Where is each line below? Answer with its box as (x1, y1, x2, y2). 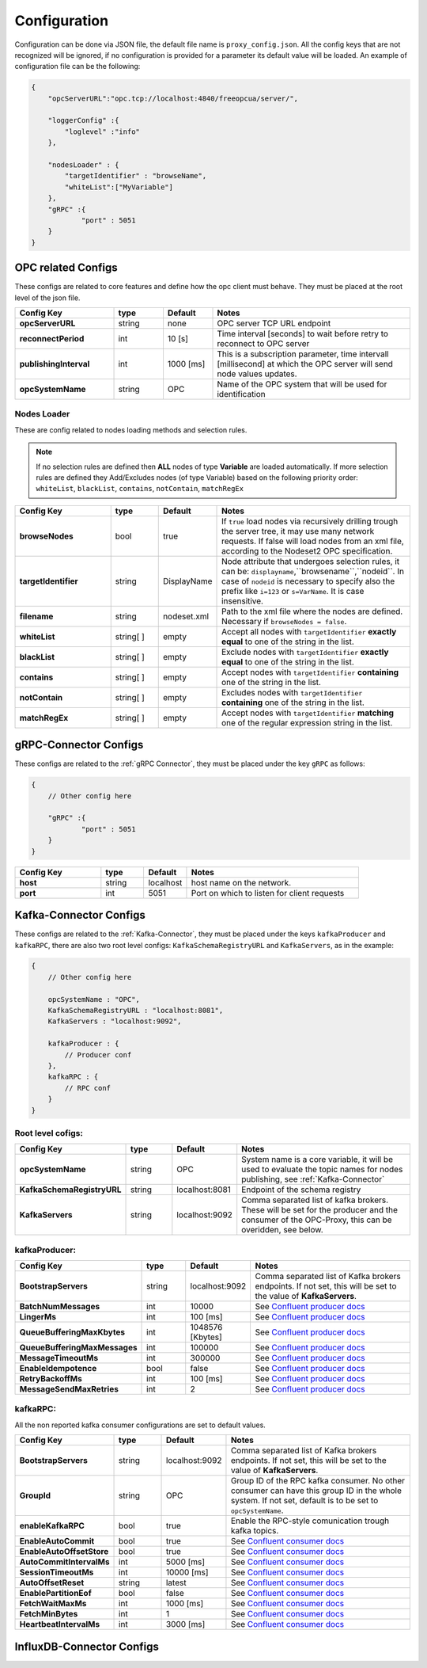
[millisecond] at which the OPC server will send (217, 359, 393, 370)
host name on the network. (191, 877, 292, 888)
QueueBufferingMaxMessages (19, 1342, 138, 1354)
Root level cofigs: (14, 1127, 83, 1138)
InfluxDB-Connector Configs (14, 1639, 160, 1653)
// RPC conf (64, 1083, 111, 1092)
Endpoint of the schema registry (241, 1184, 361, 1195)
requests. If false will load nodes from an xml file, (221, 535, 405, 546)
